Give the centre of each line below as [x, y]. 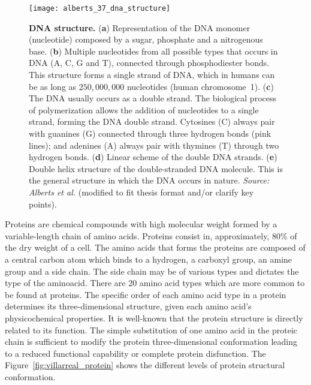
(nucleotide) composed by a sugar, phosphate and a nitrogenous [146, 39]
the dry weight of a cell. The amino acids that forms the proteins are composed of [155, 247]
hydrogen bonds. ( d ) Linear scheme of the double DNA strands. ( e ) [153, 157]
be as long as [53, 86]
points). [43, 204]
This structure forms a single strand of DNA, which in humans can [152, 75]
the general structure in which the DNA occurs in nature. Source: [149, 180]
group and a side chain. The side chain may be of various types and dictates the [152, 271]
